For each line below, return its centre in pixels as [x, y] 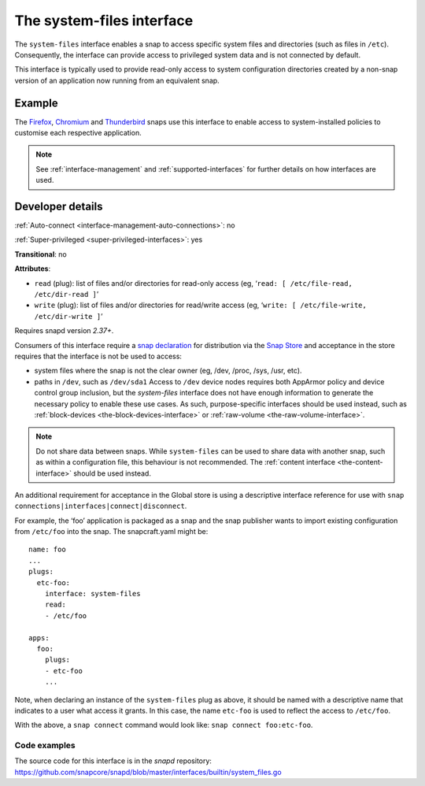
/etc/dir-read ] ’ [67, 295]
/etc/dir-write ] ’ [68, 316]
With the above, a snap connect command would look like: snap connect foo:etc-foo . [164, 725]
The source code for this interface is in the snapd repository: [113, 761]
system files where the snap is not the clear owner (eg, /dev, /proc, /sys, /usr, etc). [168, 371]
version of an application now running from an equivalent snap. [117, 80]
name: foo [47, 550]
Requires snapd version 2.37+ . [64, 331]
